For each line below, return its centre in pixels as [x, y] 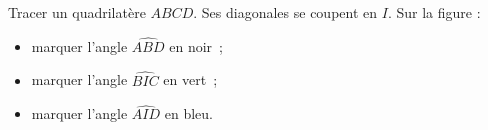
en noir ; [196, 45]
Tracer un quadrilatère [77, 12]
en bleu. [188, 113]
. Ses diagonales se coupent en [285, 12]
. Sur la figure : [434, 12]
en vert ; [190, 79]
